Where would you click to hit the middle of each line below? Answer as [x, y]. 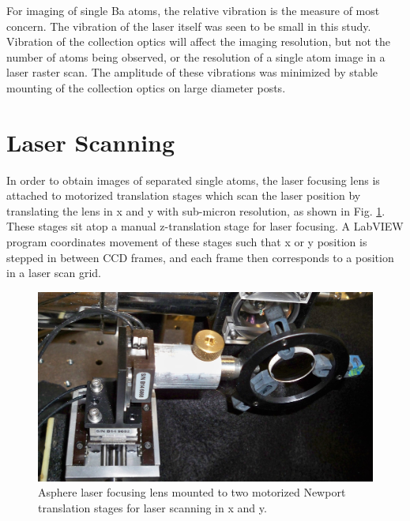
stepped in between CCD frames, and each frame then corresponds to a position [200, 257]
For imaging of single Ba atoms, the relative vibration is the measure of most [193, 10]
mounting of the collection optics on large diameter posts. [146, 87]
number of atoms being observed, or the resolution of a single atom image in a [196, 56]
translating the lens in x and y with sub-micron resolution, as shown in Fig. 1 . [196, 210]
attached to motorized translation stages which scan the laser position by [184, 195]
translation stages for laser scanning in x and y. [152, 507]
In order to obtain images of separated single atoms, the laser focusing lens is [193, 180]
